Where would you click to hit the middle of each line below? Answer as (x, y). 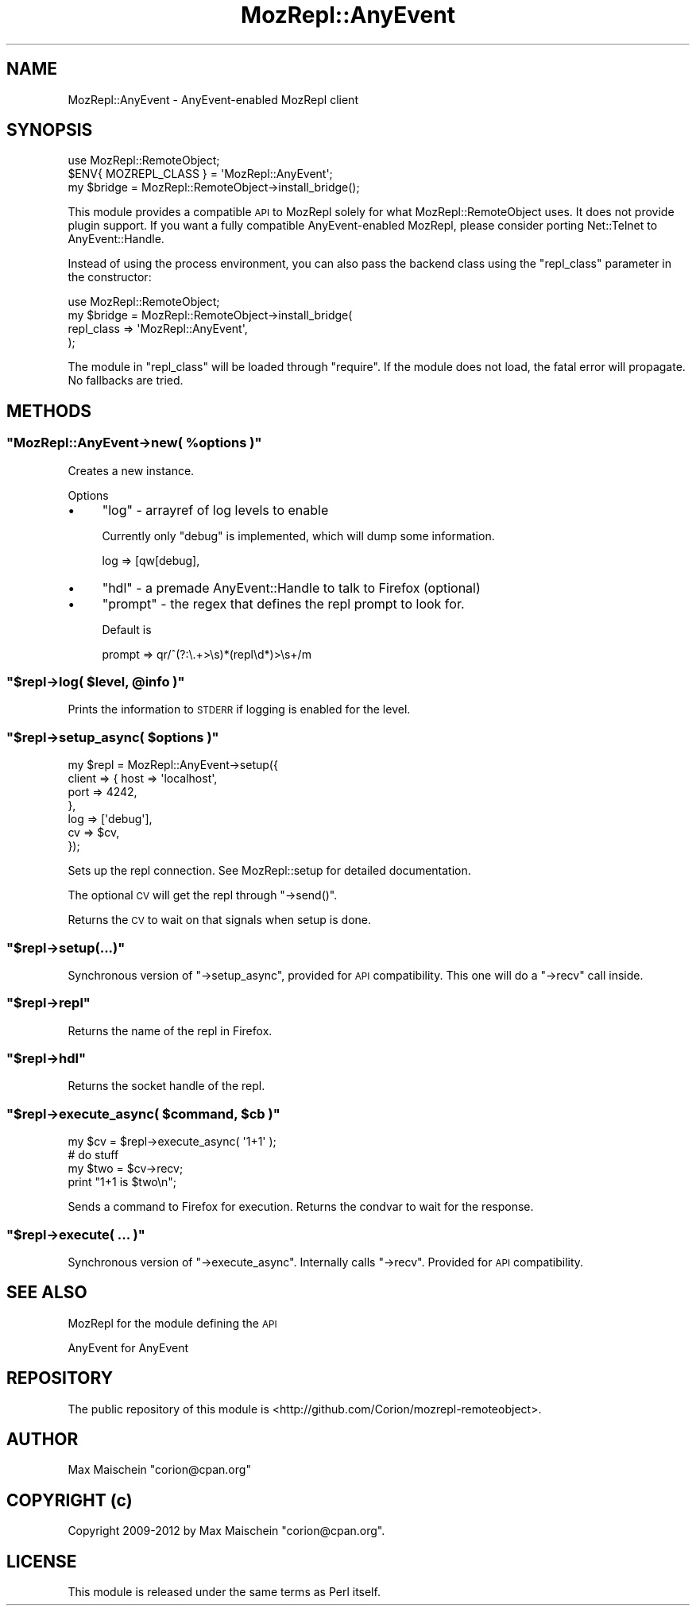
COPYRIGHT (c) (70, 1500)
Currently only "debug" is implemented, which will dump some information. (298, 535)
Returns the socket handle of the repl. (166, 1086)
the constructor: (110, 277)
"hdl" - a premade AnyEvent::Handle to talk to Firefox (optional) (291, 588)
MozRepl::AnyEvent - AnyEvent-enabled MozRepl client (213, 99)
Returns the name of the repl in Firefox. (170, 1030)
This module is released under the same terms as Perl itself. (224, 1592)
